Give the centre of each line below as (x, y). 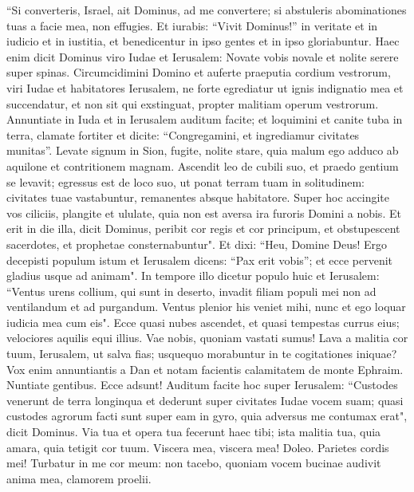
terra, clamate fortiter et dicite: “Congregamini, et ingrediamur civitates (183, 134)
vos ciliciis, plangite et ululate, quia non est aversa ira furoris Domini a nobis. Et (204, 213)
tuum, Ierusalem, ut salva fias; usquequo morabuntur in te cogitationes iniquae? (202, 354)
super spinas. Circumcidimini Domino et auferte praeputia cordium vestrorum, (199, 72)
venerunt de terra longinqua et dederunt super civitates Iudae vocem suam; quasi (205, 400)
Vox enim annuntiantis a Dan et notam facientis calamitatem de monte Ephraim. (205, 369)
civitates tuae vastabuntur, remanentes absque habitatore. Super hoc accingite (198, 197)
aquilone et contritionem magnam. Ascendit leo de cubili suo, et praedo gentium (203, 165)
